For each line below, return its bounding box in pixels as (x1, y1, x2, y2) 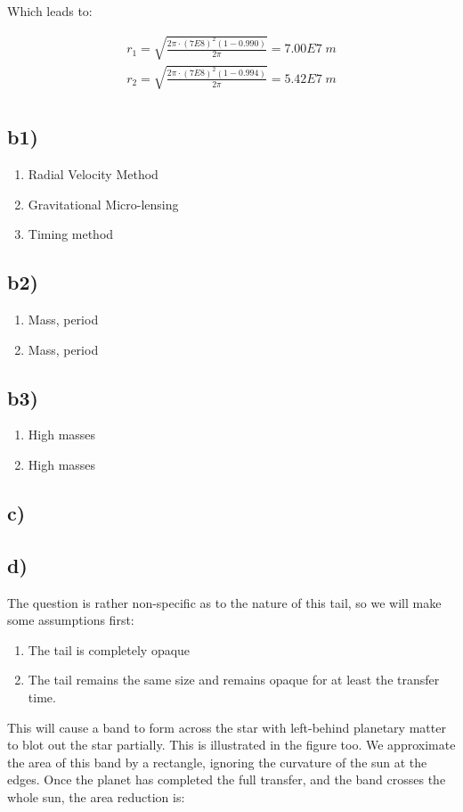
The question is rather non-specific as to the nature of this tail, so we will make (7, 593, 442, 611)
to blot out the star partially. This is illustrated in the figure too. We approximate (7, 735, 456, 754)
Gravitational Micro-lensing (28, 194, 179, 213)
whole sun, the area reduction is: (7, 787, 185, 806)
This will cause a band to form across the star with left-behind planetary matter (7, 718, 446, 736)
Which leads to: (7, 2, 93, 20)
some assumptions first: (7, 611, 134, 629)
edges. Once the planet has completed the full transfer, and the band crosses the (7, 770, 446, 789)
